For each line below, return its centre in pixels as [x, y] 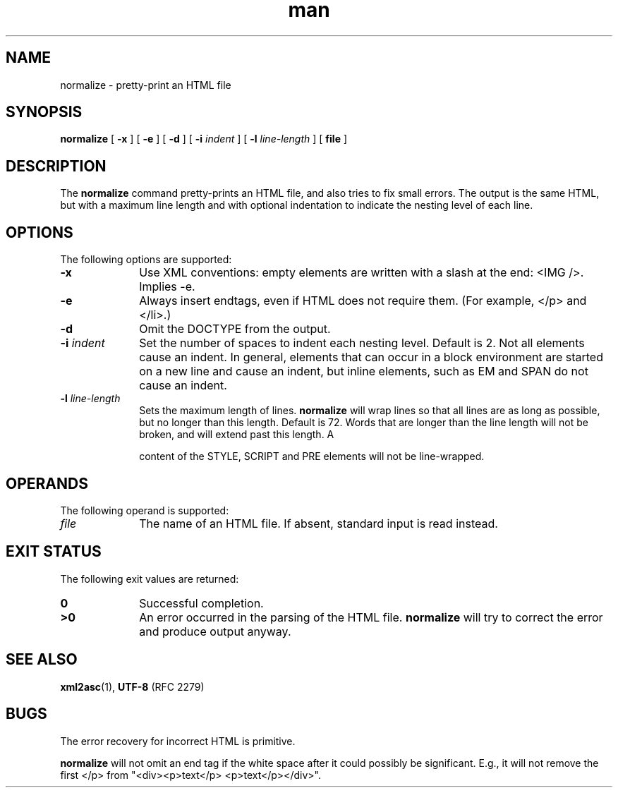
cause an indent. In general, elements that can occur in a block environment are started [371, 357]
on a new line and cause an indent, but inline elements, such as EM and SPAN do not [364, 371]
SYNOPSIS [44, 112]
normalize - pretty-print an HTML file [146, 85]
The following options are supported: [146, 260]
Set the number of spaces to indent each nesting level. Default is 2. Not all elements [362, 343]
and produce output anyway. [215, 631]
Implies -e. [167, 287]
